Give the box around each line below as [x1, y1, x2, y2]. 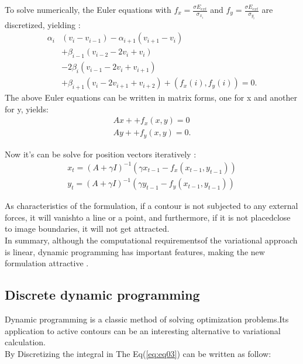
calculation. [5, 336, 46, 348]
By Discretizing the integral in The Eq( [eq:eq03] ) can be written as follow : [5, 347, 271, 359]
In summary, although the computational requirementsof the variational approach [5, 234, 298, 246]
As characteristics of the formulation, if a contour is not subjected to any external [5, 200, 298, 212]
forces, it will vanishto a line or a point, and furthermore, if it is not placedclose [5, 211, 291, 223]
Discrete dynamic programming [5, 286, 200, 304]
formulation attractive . [5, 257, 89, 269]
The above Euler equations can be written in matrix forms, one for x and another [5, 91, 297, 103]
